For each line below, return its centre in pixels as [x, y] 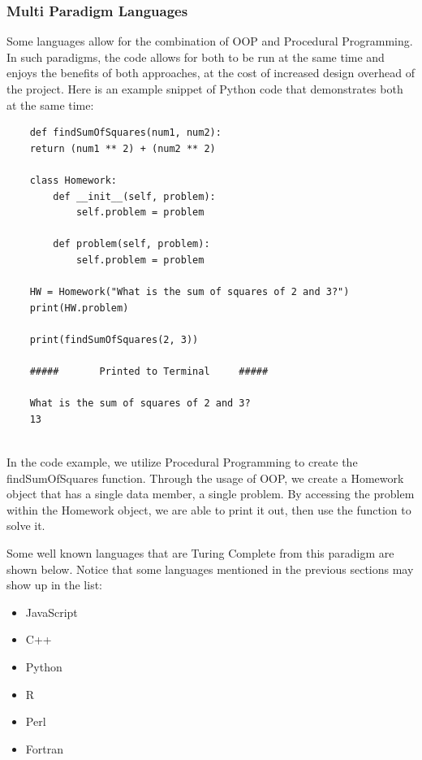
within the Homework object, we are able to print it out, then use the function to [209, 509]
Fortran [44, 748]
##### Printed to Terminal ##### [149, 372]
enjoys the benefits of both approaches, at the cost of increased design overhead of [211, 73]
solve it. [26, 525]
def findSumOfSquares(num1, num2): [125, 133]
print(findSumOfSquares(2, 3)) [114, 339]
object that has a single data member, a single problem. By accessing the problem [211, 494]
